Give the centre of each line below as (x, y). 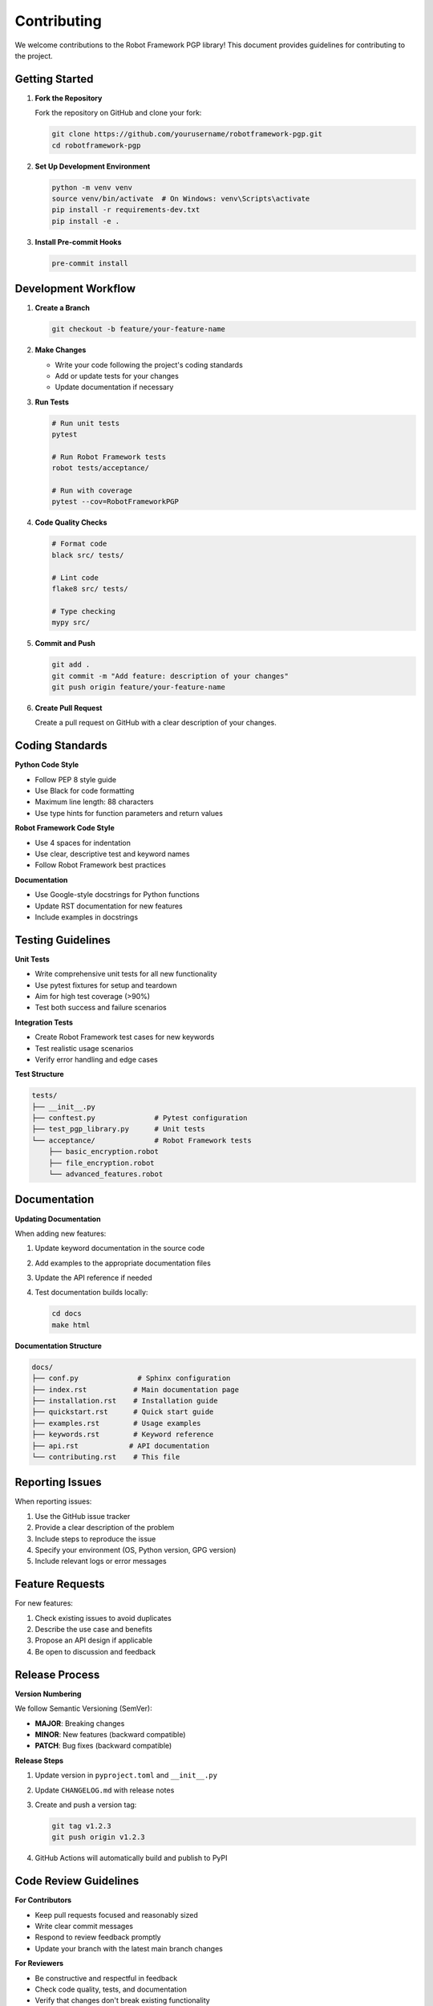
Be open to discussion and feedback (95, 1651)
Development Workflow (75, 289)
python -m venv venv (92, 187)
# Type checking (84, 611)
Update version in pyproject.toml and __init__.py (126, 1775)
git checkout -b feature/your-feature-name (139, 329)
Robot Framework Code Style (65, 828)
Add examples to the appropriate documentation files (123, 1263)
